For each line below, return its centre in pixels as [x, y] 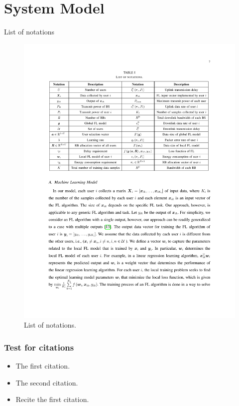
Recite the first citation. [52, 399]
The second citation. [47, 382]
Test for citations [39, 347]
